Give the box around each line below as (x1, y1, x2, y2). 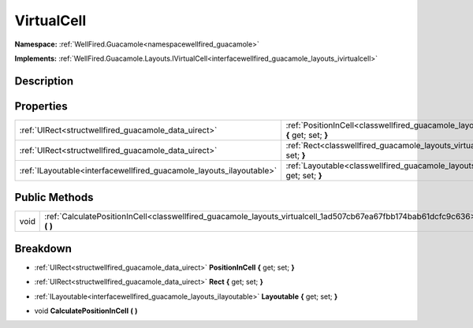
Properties (14, 99, 68, 113)
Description (14, 74, 74, 88)
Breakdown (14, 241, 73, 255)
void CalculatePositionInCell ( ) (34, 306, 138, 315)
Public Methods (14, 191, 94, 204)
